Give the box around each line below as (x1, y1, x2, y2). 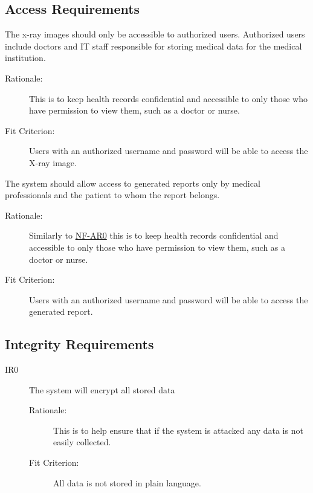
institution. (5, 51, 46, 64)
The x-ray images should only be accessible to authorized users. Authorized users (5, 28, 305, 40)
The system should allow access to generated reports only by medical (5, 176, 260, 189)
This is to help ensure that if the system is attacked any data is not (53, 424, 303, 436)
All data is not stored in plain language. (53, 476, 201, 489)
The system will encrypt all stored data (29, 383, 175, 396)
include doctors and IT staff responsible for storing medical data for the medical (5, 39, 302, 52)
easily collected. (53, 436, 111, 448)
